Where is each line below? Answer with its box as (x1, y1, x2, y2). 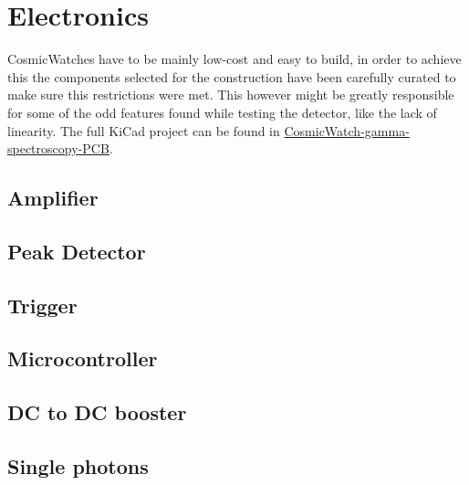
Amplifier (7, 184, 99, 212)
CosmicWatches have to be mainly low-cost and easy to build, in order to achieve (7, 49, 462, 69)
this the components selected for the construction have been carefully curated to (7, 67, 456, 86)
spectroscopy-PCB (7, 139, 109, 158)
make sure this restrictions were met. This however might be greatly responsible (7, 85, 454, 104)
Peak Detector (7, 237, 146, 265)
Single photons (7, 451, 149, 480)
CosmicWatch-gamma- (284, 121, 410, 140)
